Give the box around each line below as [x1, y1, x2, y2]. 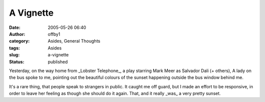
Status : [9, 59, 25, 65]
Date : [9, 25, 21, 30]
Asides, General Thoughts [48, 38, 101, 44]
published [48, 59, 68, 65]
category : [9, 38, 30, 44]
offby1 [48, 31, 61, 37]
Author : [9, 31, 26, 37]
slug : [9, 52, 20, 58]
